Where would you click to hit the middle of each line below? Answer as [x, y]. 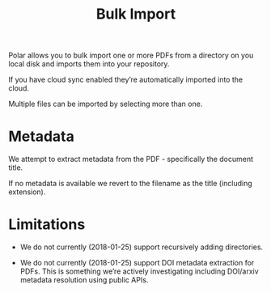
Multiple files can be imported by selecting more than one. [106, 104]
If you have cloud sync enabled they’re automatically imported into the [126, 80]
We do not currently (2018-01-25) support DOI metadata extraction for [137, 263]
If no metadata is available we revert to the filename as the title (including [130, 184]
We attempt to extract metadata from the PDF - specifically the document [131, 159]
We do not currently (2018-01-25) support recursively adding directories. [142, 247]
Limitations [47, 225]
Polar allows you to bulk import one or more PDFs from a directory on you [131, 55]
